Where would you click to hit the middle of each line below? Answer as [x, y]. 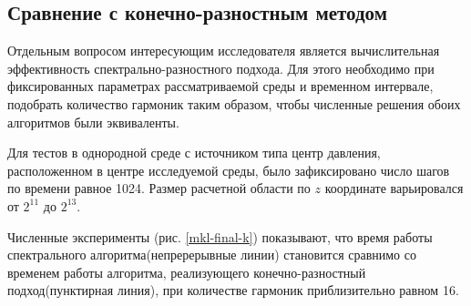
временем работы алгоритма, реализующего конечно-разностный [187, 272]
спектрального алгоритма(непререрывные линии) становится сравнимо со [212, 255]
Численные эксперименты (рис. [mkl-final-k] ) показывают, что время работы [220, 236]
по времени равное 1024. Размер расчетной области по [159, 188]
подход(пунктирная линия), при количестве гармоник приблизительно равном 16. [233, 290]
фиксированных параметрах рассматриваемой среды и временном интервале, [220, 86]
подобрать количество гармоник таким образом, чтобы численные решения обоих [234, 103]
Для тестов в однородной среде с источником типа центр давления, [194, 153]
